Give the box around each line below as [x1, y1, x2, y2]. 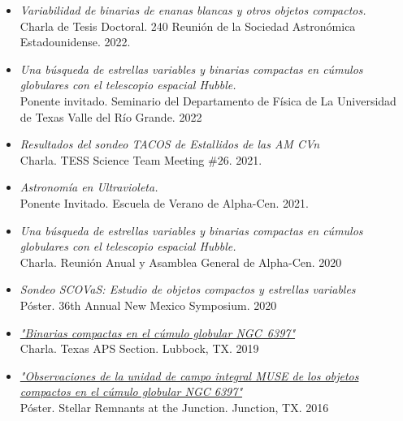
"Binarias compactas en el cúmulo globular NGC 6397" [19, 324, 296, 341]
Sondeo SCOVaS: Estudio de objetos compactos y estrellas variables [19, 281, 356, 298]
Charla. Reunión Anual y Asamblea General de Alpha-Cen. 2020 [19, 253, 342, 270]
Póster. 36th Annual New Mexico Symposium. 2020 [19, 296, 277, 313]
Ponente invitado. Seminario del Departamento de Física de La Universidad [19, 92, 396, 109]
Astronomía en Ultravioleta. [19, 178, 158, 195]
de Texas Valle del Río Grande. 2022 [19, 108, 202, 125]
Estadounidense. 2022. [19, 33, 131, 50]
